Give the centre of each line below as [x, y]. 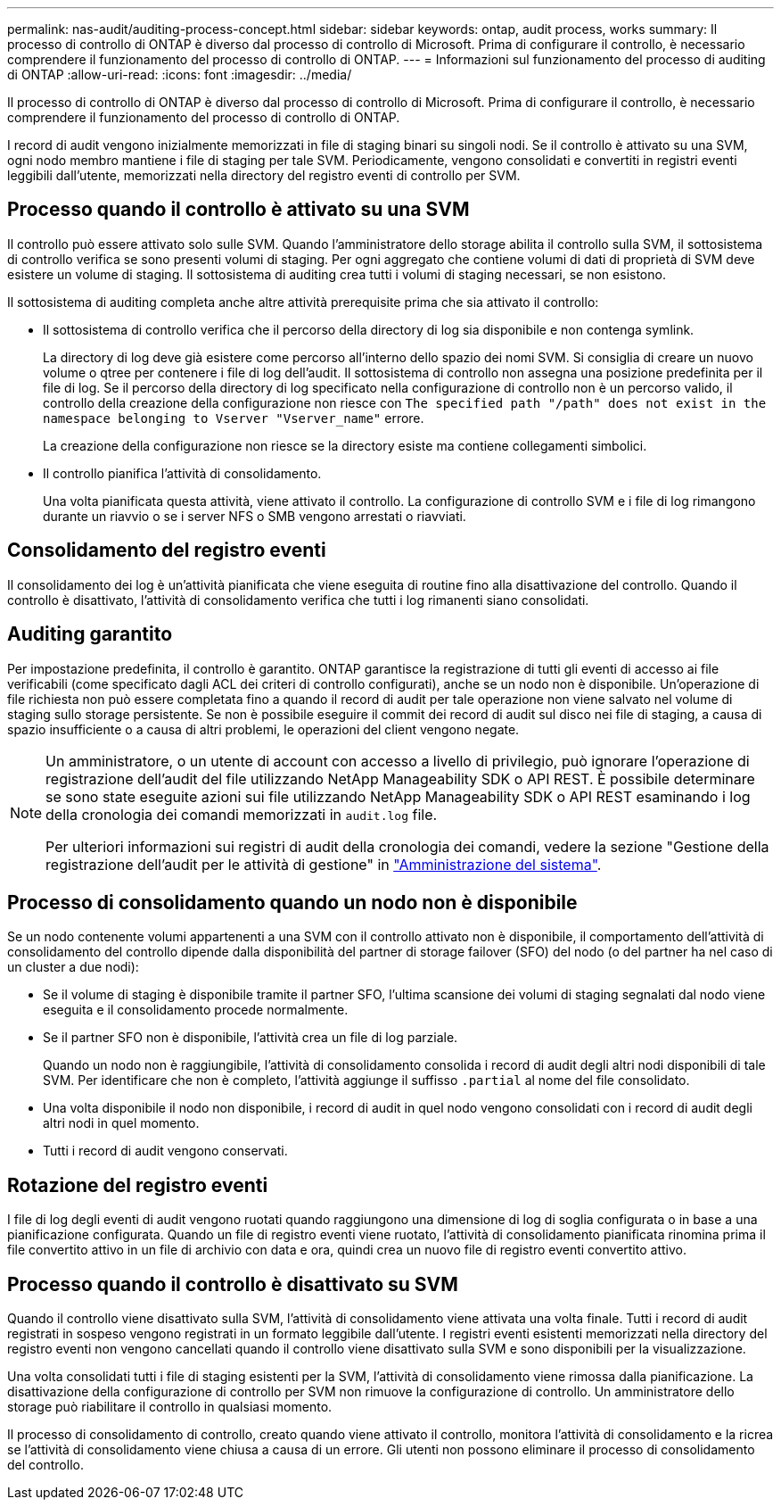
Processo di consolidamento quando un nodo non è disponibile [292, 902]
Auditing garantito [90, 634]
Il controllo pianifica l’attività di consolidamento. [182, 473]
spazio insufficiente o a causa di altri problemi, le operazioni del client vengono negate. [263, 729]
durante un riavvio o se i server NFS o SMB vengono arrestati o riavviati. [255, 516]
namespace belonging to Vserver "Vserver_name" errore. [234, 418]
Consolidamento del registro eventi [167, 551]
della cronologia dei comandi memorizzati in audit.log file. [242, 814]
